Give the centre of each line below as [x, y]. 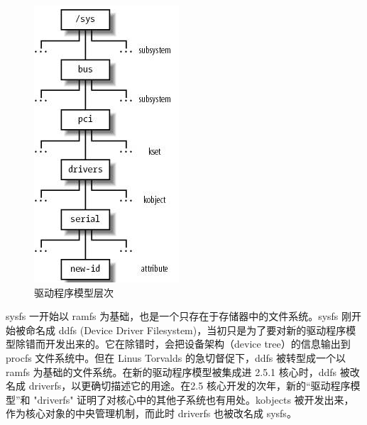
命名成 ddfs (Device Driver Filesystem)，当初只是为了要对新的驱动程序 [186, 330]
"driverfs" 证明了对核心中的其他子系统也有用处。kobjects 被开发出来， [194, 399]
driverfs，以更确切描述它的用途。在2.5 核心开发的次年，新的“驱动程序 [190, 386]
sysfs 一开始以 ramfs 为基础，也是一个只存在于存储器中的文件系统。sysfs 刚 [179, 316]
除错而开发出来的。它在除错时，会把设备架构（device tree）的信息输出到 [183, 344]
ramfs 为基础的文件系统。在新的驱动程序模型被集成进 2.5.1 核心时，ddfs [171, 371]
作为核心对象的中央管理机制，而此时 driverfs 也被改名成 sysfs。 [151, 413]
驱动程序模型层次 [74, 292]
